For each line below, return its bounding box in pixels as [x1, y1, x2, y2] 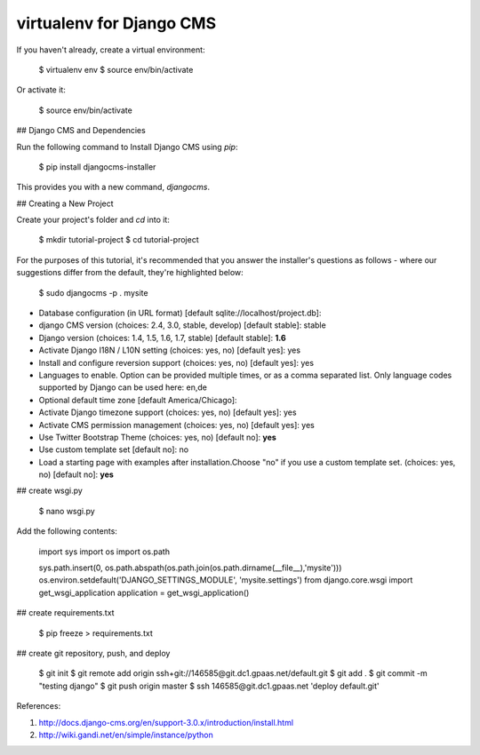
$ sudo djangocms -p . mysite [38, 287, 148, 298]
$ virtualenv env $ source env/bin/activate [38, 64, 194, 75]
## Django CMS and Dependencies [16, 125, 146, 136]
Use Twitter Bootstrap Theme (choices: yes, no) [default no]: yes [38, 432, 277, 442]
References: [16, 701, 61, 711]
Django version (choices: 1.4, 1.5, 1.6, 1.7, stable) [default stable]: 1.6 [38, 332, 286, 343]
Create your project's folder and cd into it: [16, 214, 171, 226]
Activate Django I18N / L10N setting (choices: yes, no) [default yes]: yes [38, 345, 301, 355]
